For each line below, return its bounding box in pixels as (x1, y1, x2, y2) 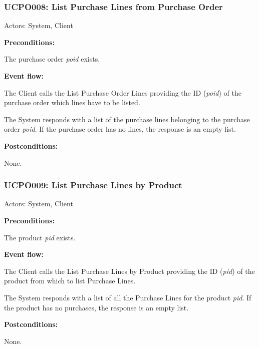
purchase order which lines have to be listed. (4, 97, 140, 108)
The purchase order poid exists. (4, 54, 100, 64)
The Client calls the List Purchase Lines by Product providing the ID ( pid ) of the (4, 265, 255, 276)
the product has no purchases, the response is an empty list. (4, 302, 189, 312)
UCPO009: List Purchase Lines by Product (4, 179, 182, 191)
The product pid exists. (4, 232, 76, 242)
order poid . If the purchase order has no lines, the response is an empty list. (4, 124, 236, 134)
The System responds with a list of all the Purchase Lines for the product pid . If (4, 292, 251, 302)
